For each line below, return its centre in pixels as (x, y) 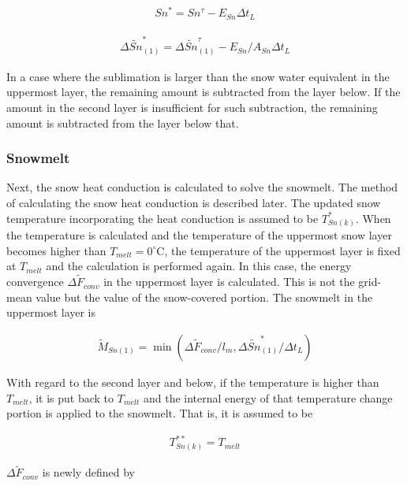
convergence (35, 282)
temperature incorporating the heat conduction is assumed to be (162, 218)
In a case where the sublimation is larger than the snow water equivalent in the (198, 76)
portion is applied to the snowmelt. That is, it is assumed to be (160, 413)
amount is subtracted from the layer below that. (123, 122)
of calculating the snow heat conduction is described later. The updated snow (194, 203)
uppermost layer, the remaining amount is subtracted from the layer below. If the (203, 92)
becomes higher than (56, 250)
